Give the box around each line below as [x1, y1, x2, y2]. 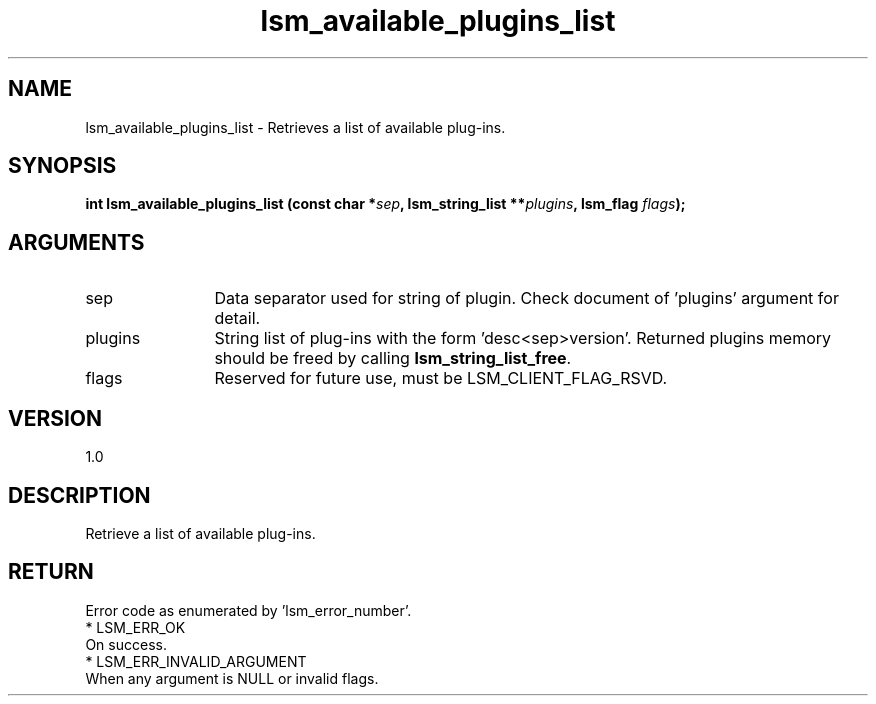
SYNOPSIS [8, 153, 117, 179]
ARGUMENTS [8, 229, 145, 255]
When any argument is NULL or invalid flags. [85, 669, 379, 687]
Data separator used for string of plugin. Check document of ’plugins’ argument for [214, 288, 839, 309]
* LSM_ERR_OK [85, 618, 186, 636]
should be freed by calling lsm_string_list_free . [214, 348, 572, 369]
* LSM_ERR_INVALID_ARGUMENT [85, 652, 307, 670]
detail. [214, 308, 261, 329]
